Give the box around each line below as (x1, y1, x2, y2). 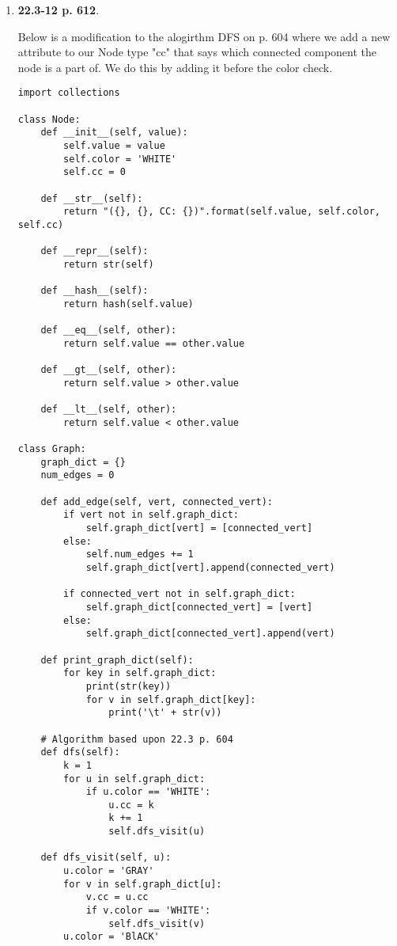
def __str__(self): (40, 192, 143, 204)
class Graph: (17, 443, 86, 455)
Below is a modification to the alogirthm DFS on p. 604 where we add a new (17, 28, 391, 44)
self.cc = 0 (63, 166, 126, 178)
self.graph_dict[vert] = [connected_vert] (85, 522, 313, 534)
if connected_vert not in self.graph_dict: (63, 588, 296, 600)
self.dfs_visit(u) (108, 826, 206, 838)
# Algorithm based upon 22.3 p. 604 (40, 733, 233, 745)
